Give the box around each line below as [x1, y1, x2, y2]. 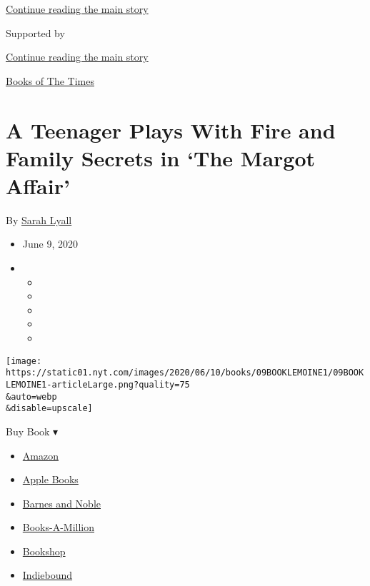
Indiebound [22, 567, 73, 582]
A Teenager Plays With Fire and [6, 115, 336, 144]
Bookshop [22, 543, 66, 558]
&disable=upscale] [6, 403, 93, 414]
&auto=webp [6, 391, 57, 402]
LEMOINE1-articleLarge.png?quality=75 [6, 379, 190, 390]
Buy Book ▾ [6, 423, 59, 438]
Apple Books [22, 472, 79, 487]
